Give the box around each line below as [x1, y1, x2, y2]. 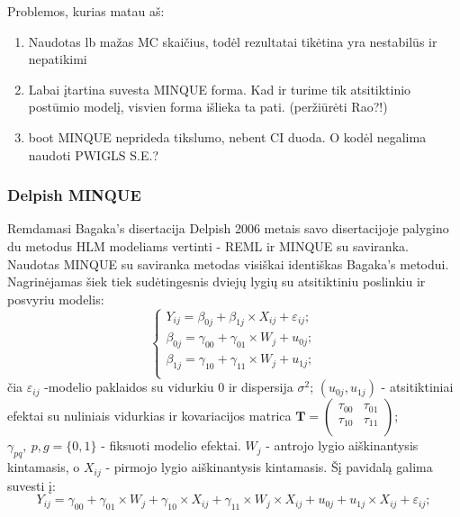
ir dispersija [228, 377, 293, 396]
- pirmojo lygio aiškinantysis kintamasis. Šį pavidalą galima [105, 458, 433, 476]
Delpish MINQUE [7, 184, 141, 206]
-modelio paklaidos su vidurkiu [44, 377, 214, 396]
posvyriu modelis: [7, 289, 104, 308]
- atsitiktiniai [381, 377, 454, 396]
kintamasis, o [7, 458, 80, 476]
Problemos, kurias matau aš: [7, 2, 165, 20]
